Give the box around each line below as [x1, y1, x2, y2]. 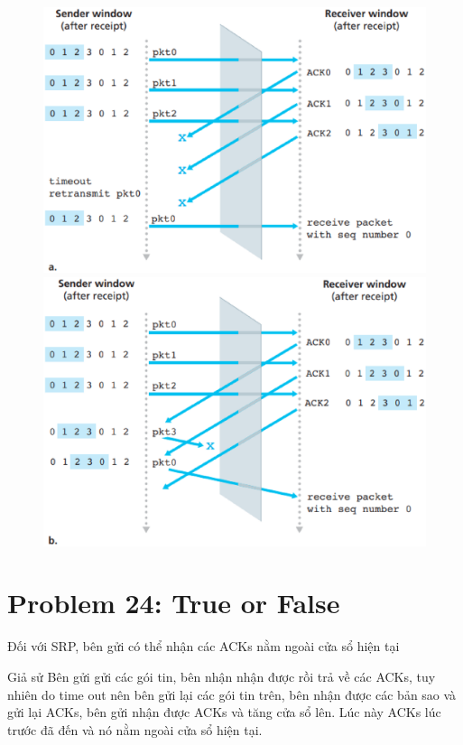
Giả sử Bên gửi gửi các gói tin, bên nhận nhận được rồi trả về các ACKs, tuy [7, 667, 436, 686]
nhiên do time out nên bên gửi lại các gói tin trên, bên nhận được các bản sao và [7, 684, 457, 703]
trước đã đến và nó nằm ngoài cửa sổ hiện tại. [7, 720, 263, 739]
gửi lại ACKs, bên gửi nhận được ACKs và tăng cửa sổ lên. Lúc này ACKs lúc [7, 703, 441, 722]
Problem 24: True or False [7, 584, 340, 621]
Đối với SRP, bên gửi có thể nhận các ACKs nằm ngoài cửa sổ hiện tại [7, 637, 400, 656]
